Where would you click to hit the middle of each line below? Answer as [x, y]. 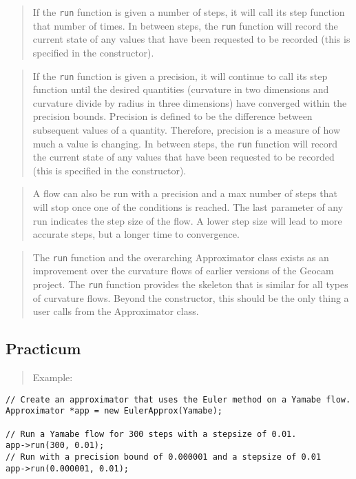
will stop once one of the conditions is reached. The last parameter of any [188, 206]
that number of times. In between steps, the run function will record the [185, 25]
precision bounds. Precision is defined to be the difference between [172, 116]
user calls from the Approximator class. [116, 311]
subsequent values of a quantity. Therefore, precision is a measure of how [187, 129]
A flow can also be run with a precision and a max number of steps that [185, 193]
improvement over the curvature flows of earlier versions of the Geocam [183, 271]
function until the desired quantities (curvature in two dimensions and [181, 89]
